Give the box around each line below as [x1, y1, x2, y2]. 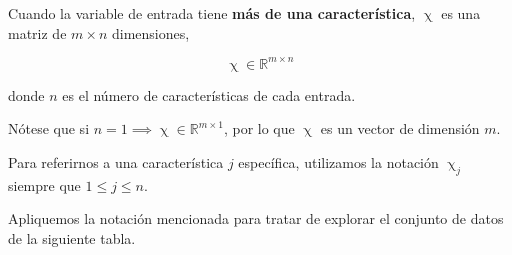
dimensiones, [111, 22, 190, 43]
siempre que [8, 174, 81, 195]
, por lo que [223, 118, 295, 139]
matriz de [8, 22, 67, 43]
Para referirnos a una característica [8, 151, 224, 172]
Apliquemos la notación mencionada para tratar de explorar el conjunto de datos [8, 208, 504, 229]
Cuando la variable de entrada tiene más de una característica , [8, 3, 416, 23]
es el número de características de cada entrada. [62, 84, 356, 105]
